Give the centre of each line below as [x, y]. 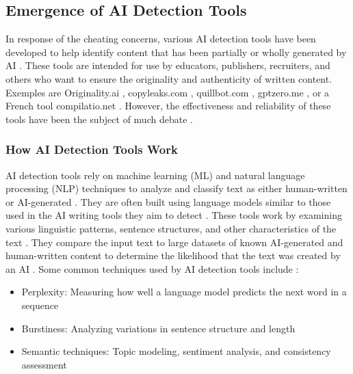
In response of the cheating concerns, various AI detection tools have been [161, 39]
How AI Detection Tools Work [92, 149]
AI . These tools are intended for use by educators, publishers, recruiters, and [168, 65]
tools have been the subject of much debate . [99, 119]
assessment [44, 364]
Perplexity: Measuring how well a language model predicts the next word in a [184, 292]
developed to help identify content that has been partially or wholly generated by [176, 52]
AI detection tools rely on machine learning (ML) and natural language [155, 175]
